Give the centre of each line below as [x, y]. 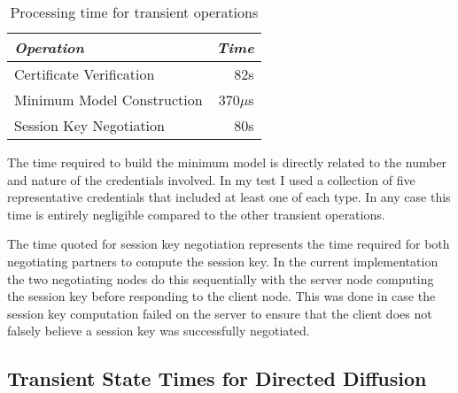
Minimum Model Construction [109, 100]
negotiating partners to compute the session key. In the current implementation [223, 261]
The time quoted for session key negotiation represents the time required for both [229, 244]
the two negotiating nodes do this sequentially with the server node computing [221, 278]
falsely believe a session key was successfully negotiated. [159, 331]
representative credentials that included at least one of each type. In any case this [229, 197]
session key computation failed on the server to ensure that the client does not [220, 313]
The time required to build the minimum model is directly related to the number [227, 162]
